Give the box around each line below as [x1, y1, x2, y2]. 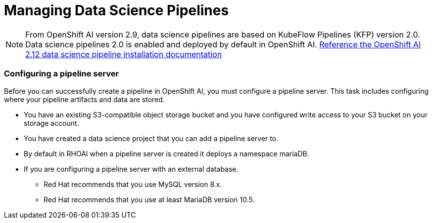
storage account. [24, 118, 79, 127]
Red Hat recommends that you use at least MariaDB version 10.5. [44, 195, 255, 204]
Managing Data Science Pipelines [4, 2, 229, 19]
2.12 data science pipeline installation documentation [25, 49, 222, 59]
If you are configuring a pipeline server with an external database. [24, 164, 239, 173]
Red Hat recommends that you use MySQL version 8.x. [44, 180, 222, 188]
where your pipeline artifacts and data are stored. [4, 95, 165, 104]
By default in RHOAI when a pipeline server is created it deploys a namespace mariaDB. [24, 149, 309, 158]
